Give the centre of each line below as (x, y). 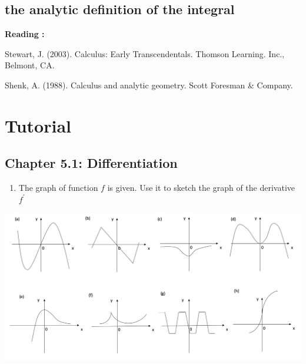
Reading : (25, 34)
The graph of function (58, 188)
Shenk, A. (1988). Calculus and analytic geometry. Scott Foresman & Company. (149, 85)
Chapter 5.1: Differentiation (91, 163)
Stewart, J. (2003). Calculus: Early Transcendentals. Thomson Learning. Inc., (145, 53)
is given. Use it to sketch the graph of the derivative (201, 188)
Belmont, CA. (30, 65)
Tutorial (38, 125)
